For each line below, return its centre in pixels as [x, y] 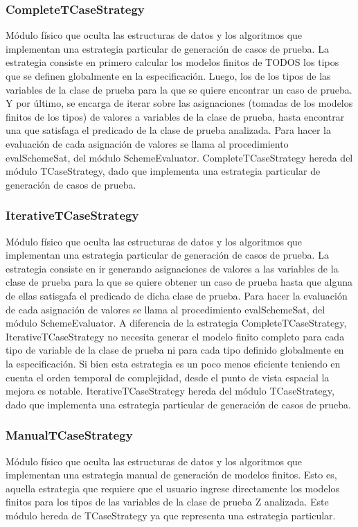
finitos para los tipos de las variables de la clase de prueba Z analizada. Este [167, 502]
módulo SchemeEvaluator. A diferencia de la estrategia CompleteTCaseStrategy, [176, 323]
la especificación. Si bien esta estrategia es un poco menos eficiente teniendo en [173, 363]
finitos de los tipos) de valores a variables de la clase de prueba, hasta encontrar [175, 116]
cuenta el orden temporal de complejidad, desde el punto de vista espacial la [168, 377]
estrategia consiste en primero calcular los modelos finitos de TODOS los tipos [172, 62]
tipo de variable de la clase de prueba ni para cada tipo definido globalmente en [175, 350]
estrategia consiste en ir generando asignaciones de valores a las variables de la [172, 268]
